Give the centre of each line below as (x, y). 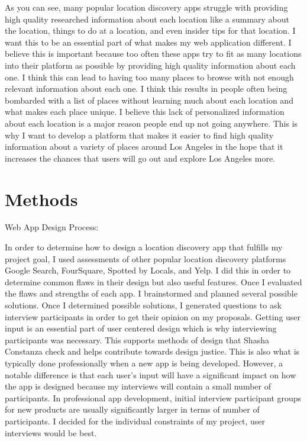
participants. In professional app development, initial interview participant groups (153, 397)
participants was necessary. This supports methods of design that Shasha (137, 339)
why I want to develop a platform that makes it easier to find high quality (139, 135)
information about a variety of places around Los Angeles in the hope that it (144, 147)
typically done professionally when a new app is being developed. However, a (144, 363)
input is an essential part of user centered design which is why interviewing (141, 328)
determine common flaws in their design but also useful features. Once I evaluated (153, 281)
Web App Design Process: (52, 227)
